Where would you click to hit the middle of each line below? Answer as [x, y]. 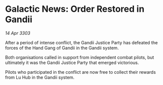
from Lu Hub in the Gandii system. [40, 77]
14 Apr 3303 [18, 33]
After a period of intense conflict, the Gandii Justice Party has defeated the [81, 42]
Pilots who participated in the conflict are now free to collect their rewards [81, 72]
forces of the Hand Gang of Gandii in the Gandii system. [62, 48]
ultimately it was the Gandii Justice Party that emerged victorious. [72, 62]
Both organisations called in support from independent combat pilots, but [80, 57]
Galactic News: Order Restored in [75, 9]
